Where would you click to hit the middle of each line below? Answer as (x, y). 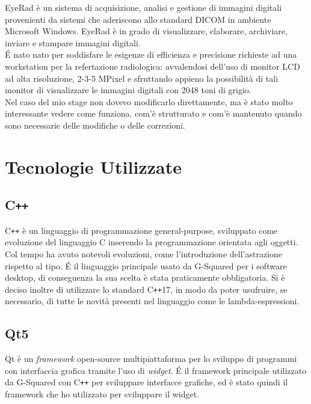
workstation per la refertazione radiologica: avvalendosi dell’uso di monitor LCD (152, 66)
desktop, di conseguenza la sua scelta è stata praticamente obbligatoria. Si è (145, 277)
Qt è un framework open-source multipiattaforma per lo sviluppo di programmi (151, 359)
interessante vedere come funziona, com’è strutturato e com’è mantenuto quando (153, 113)
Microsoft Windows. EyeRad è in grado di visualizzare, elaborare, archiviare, (146, 31)
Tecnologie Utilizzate (93, 166)
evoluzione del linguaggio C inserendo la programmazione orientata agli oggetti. (152, 242)
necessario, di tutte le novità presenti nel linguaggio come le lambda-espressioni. (152, 301)
